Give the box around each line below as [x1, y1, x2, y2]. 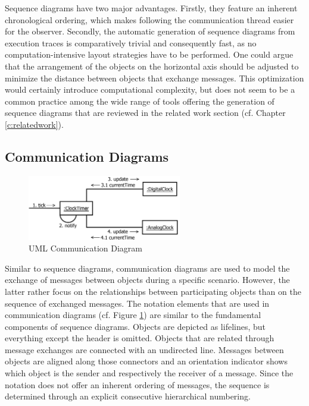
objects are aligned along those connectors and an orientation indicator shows [5, 355, 288, 367]
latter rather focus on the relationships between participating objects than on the [5, 285, 301, 297]
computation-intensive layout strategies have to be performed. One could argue [5, 48, 294, 61]
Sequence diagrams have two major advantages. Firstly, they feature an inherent [5, 2, 298, 14]
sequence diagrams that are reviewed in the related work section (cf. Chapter [5, 106, 286, 119]
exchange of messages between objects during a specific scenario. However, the [5, 273, 290, 286]
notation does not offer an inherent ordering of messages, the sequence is [5, 378, 270, 391]
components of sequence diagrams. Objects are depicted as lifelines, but [5, 320, 266, 332]
